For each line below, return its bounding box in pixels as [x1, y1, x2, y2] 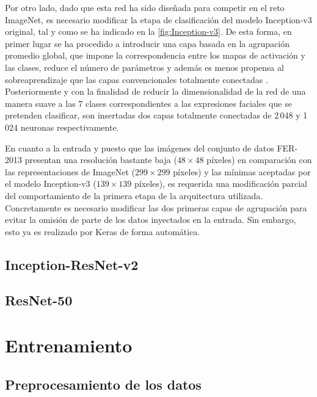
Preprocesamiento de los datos [5, 374, 202, 393]
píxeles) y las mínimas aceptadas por [173, 165, 311, 178]
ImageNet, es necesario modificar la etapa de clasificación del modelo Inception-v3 [5, 13, 312, 26]
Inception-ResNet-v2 [5, 255, 139, 274]
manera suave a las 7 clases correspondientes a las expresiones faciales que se [5, 97, 292, 109]
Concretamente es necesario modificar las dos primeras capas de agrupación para [5, 201, 307, 214]
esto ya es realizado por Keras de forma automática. [5, 225, 200, 238]
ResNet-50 [5, 291, 73, 310]
